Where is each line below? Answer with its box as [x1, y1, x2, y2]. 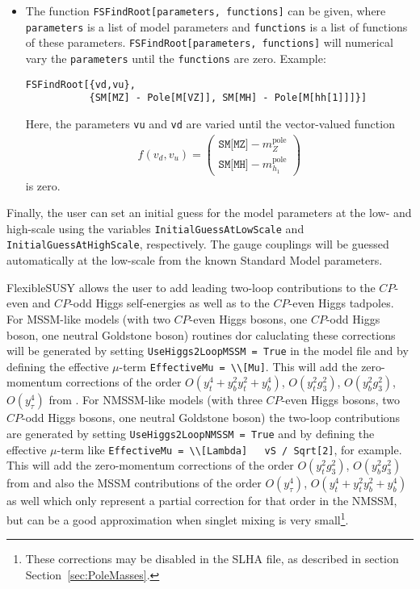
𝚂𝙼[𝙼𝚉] [218, 139, 249, 151]
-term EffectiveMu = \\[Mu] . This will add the [119, 357, 358, 374]
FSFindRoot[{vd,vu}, [25, 78, 136, 90]
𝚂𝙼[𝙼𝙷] [218, 158, 249, 170]
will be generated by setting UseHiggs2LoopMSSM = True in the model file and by [6, 342, 409, 359]
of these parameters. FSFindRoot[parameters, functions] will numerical [25, 34, 393, 51]
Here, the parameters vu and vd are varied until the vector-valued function [25, 115, 395, 132]
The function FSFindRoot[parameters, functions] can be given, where [25, 2, 386, 19]
